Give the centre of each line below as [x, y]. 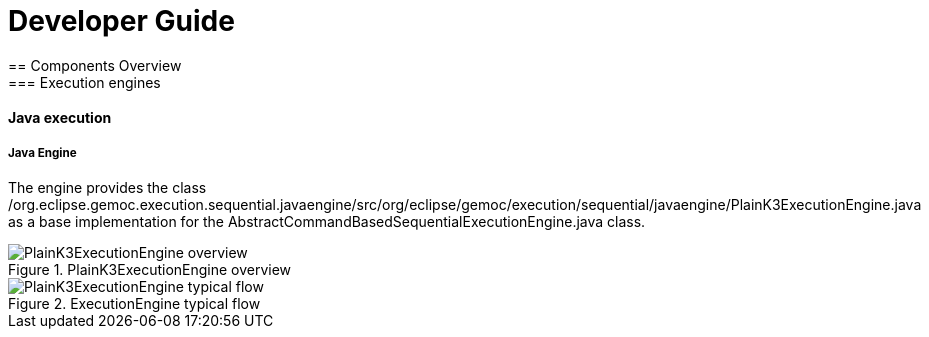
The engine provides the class [107, 188]
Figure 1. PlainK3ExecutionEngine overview [150, 270]
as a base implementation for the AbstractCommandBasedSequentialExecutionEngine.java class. [327, 222]
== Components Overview [95, 65]
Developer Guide [121, 21]
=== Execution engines [84, 82]
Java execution [60, 118]
